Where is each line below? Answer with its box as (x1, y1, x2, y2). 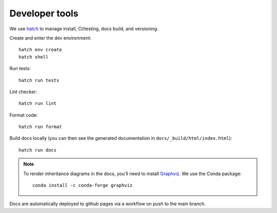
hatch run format (18, 124, 62, 130)
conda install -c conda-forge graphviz (32, 182, 133, 188)
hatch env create (18, 47, 62, 53)
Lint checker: (9, 89, 37, 95)
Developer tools (9, 8, 79, 19)
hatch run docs (18, 147, 57, 153)
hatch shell (18, 54, 49, 60)
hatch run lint (18, 100, 57, 106)
